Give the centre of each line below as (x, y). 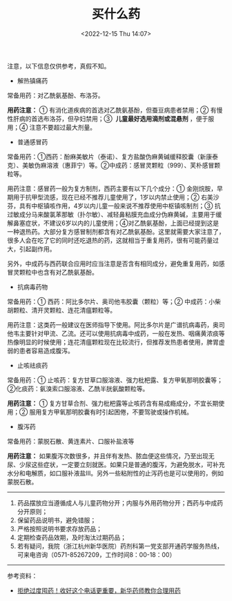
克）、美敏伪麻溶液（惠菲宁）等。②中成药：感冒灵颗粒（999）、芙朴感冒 (111, 165)
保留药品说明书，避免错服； (57, 520)
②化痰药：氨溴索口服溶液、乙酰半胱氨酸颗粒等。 (78, 388)
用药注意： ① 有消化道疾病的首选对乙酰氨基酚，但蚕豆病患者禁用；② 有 (112, 110)
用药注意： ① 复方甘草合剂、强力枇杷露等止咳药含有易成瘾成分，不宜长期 (113, 403)
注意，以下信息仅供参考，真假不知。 (59, 66)
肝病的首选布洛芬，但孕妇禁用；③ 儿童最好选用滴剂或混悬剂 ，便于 (110, 119)
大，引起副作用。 (31, 248)
